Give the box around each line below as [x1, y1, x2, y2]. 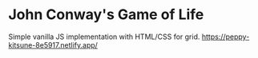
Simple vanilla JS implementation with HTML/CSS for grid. [8, 32, 200, 41]
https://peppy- [201, 32, 250, 41]
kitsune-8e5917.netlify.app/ [8, 40, 99, 49]
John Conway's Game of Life [8, 6, 204, 24]
